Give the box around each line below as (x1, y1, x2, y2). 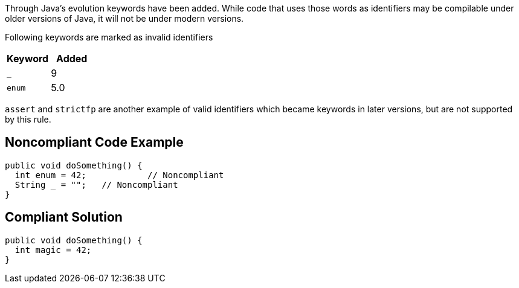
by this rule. (5, 114, 51, 124)
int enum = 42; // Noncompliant (15, 170, 224, 180)
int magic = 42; (15, 245, 92, 255)
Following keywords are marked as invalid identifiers (5, 32, 213, 42)
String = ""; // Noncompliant (15, 179, 178, 190)
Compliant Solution (5, 210, 123, 225)
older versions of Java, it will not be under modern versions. (5, 13, 244, 24)
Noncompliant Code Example (5, 135, 184, 150)
